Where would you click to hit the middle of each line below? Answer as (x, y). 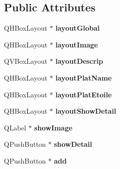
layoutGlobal (78, 28)
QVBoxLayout (26, 61)
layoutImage (77, 44)
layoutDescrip (79, 61)
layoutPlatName (84, 77)
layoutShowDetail (86, 111)
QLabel (15, 127)
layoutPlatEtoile (84, 94)
